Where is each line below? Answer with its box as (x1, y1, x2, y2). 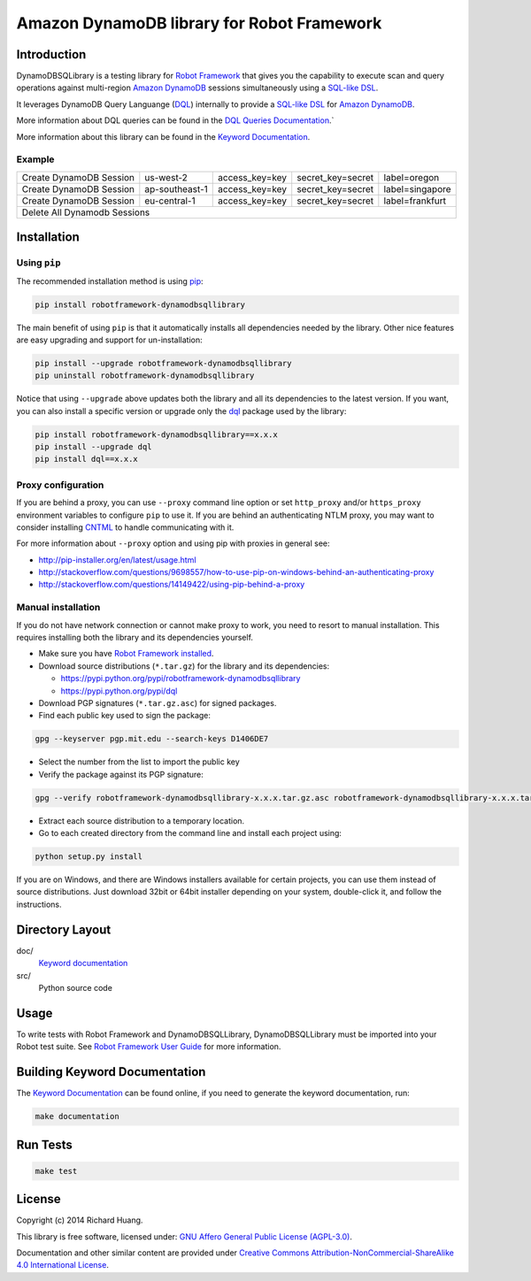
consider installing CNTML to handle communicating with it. (16, 522, 235, 533)
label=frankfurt (383, 195, 447, 207)
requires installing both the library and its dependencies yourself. (16, 633, 254, 643)
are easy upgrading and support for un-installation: (16, 334, 203, 345)
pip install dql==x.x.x (35, 454, 139, 464)
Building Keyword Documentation (16, 1064, 206, 1079)
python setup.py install (35, 852, 143, 862)
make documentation (35, 1111, 119, 1122)
